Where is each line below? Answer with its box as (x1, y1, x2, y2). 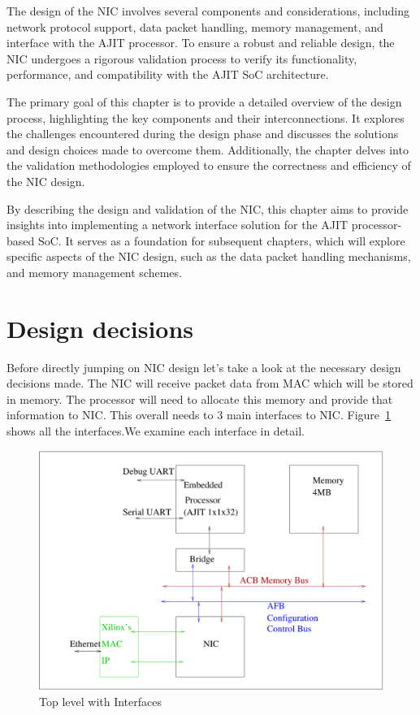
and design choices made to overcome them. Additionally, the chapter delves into (6, 141, 409, 158)
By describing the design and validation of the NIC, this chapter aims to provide (6, 200, 409, 217)
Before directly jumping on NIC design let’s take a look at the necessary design (6, 358, 401, 375)
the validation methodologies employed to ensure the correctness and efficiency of (6, 157, 411, 174)
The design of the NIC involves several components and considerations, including (6, 2, 409, 19)
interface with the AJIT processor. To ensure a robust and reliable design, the (6, 34, 395, 51)
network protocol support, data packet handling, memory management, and (6, 18, 383, 35)
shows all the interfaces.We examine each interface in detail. (6, 422, 305, 439)
